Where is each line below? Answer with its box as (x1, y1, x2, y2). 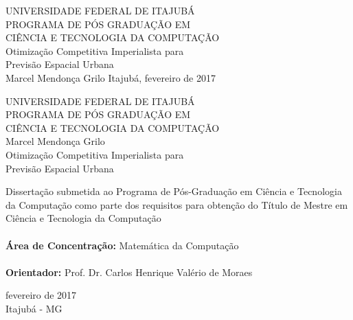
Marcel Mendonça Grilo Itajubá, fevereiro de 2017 (5, 70, 216, 84)
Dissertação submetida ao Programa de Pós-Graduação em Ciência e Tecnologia (5, 184, 342, 198)
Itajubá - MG (5, 301, 62, 315)
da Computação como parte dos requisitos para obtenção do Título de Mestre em (5, 197, 348, 212)
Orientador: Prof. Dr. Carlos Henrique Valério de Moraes (5, 264, 253, 279)
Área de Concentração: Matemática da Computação (5, 238, 239, 252)
